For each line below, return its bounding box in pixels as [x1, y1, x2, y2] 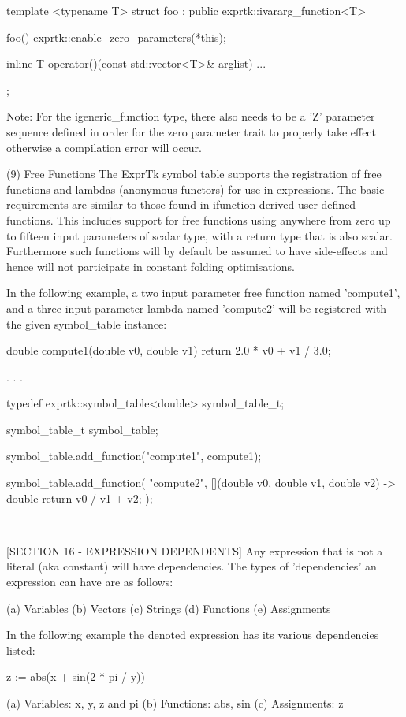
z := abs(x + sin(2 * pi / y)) [6, 668, 145, 685]
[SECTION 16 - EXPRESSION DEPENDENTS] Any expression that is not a [6, 542, 383, 559]
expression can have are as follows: [6, 574, 173, 590]
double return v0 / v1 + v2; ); [6, 489, 153, 506]
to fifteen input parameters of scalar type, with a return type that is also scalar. [6, 227, 393, 243]
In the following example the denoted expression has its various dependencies [6, 626, 379, 643]
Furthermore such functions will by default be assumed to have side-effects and [6, 243, 388, 259]
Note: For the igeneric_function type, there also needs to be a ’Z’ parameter [6, 108, 375, 124]
